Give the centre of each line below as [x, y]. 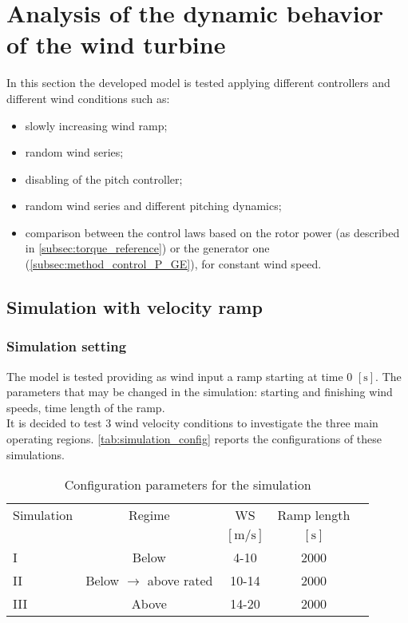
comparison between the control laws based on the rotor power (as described [212, 232]
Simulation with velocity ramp [135, 307]
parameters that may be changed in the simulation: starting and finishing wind [200, 392]
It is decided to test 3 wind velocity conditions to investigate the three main [192, 423]
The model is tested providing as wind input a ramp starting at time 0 [180, 376]
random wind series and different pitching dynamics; [153, 206]
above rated [180, 581]
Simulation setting [67, 346]
